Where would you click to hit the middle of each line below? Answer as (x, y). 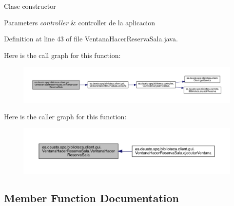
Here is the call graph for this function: (62, 55)
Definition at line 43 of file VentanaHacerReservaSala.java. (91, 39)
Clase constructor (30, 6)
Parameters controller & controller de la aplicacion (80, 22)
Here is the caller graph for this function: (65, 116)
